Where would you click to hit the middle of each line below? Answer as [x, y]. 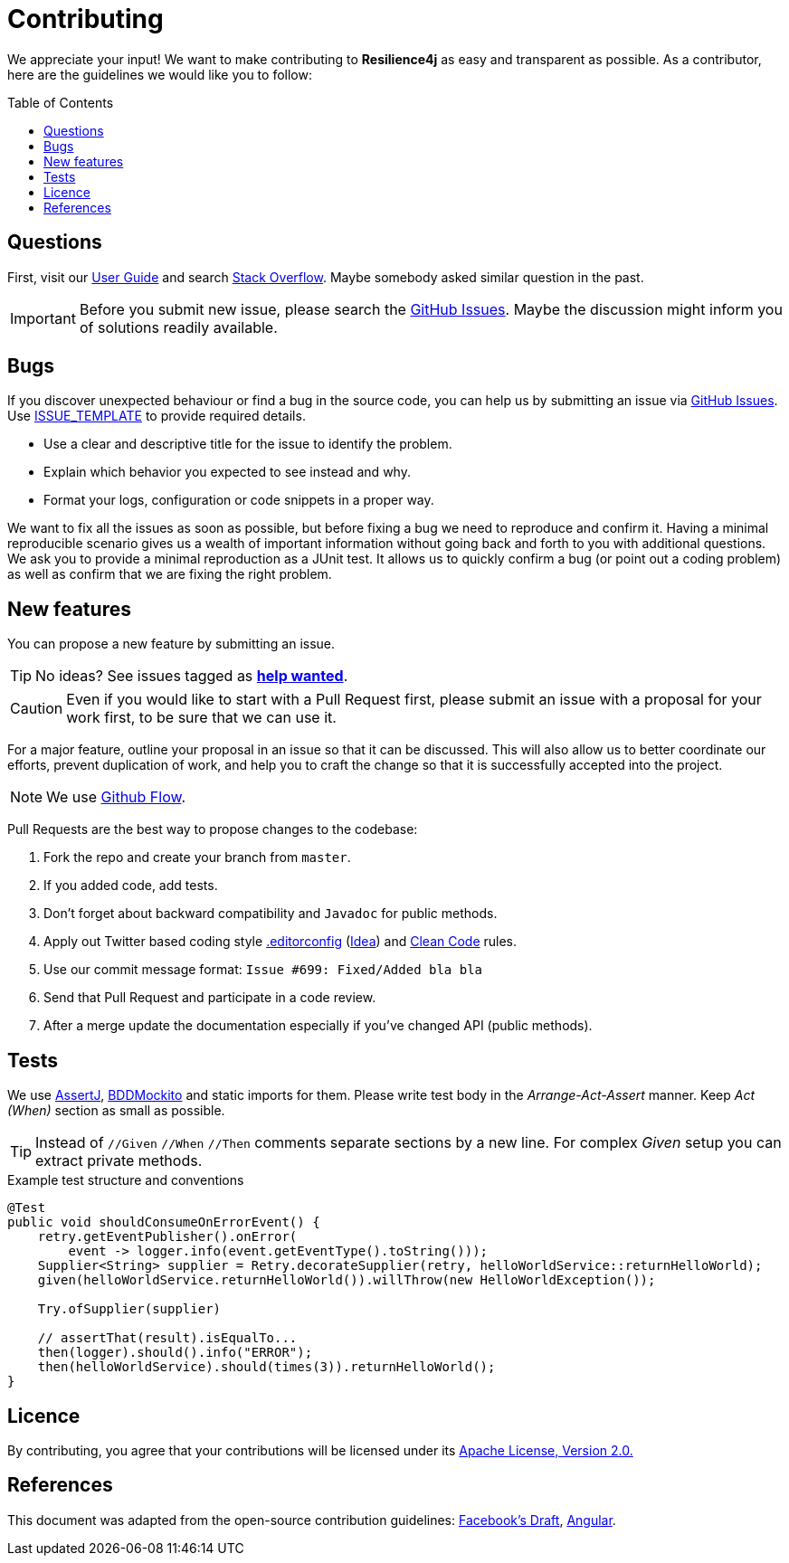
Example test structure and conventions [126, 1180]
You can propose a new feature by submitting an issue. [171, 644]
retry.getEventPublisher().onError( [167, 1237]
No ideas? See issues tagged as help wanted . [192, 676]
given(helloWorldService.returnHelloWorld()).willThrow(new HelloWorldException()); [347, 1280]
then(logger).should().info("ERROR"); [175, 1353]
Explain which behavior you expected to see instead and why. [227, 472]
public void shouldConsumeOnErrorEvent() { [164, 1222]
